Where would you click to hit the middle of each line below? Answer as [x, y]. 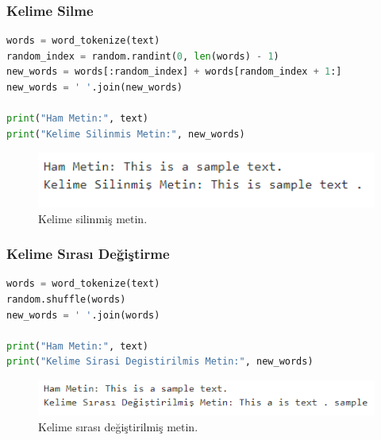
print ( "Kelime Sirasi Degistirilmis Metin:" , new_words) [160, 362]
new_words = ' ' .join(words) [83, 315]
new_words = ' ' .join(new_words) [94, 87]
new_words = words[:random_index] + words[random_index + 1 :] [174, 72]
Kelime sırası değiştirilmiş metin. [118, 426]
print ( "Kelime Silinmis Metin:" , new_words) [126, 134]
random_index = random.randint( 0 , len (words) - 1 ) [143, 56]
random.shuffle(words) [66, 299]
